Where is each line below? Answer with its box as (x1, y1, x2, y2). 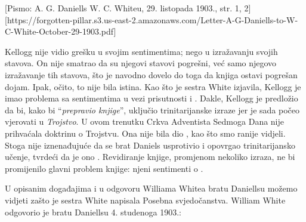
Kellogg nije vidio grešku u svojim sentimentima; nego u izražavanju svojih (5, 45, 278, 57)
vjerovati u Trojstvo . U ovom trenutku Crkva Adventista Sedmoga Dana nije (5, 115, 285, 128)
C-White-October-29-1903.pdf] (5, 25, 116, 38)
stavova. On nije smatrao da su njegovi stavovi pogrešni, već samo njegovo (5, 57, 277, 69)
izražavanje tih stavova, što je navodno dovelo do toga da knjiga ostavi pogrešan (5, 68, 298, 81)
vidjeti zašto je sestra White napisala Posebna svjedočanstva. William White (5, 193, 286, 206)
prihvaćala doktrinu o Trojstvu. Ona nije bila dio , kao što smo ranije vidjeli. (5, 127, 286, 139)
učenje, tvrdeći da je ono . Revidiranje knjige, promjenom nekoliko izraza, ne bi (5, 150, 295, 163)
